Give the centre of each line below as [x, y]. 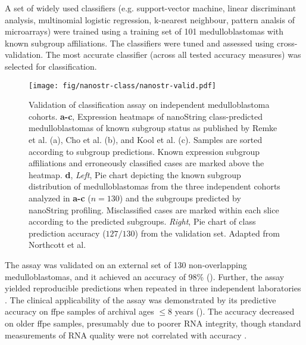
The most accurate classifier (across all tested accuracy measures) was [173, 55]
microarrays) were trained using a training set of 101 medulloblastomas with [144, 31]
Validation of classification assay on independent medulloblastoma [149, 105]
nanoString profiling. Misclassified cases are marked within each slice [154, 209]
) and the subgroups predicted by [180, 198]
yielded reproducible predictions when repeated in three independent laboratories [153, 288]
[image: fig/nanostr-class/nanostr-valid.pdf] [122, 86]
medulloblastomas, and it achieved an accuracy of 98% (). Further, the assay [145, 276]
